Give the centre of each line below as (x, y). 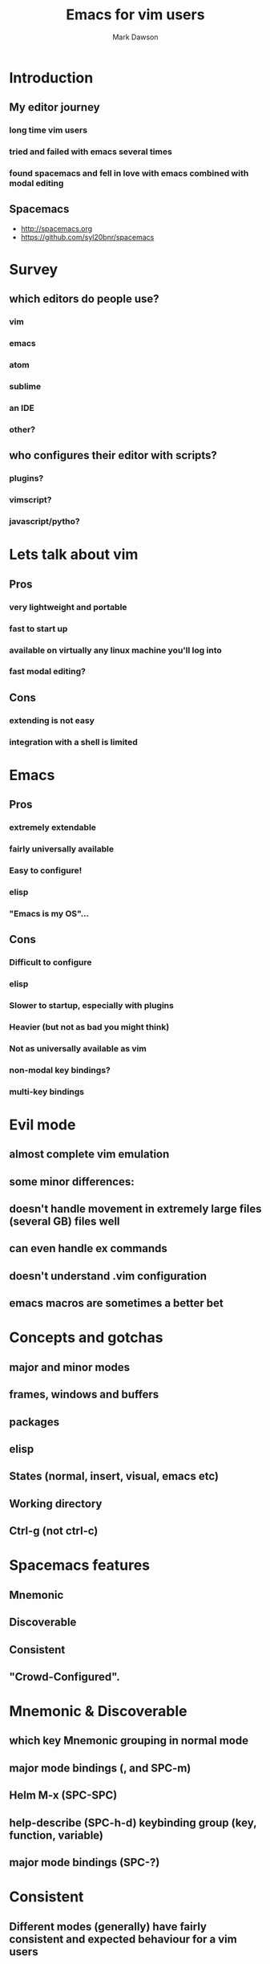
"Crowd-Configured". (64, 1676)
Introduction (51, 77)
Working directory (56, 1504)
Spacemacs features (80, 1566)
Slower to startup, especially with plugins (92, 1006)
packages (34, 1422)
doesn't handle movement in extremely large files (135, 1209)
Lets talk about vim (74, 555)
